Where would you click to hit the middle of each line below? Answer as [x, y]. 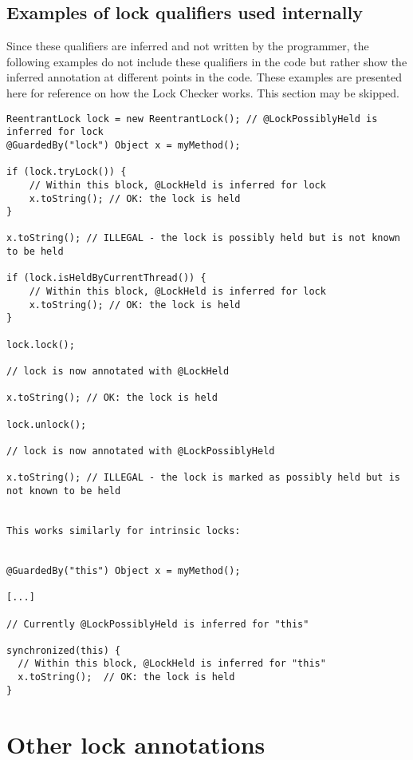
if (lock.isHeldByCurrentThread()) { [106, 278]
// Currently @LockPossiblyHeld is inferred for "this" [158, 624]
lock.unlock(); [47, 424]
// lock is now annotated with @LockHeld [118, 372]
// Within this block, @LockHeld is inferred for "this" [172, 664]
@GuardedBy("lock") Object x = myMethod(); [124, 145]
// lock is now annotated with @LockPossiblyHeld [141, 451]
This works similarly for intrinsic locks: [124, 530]
